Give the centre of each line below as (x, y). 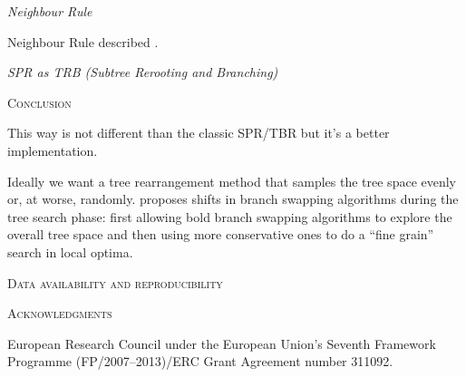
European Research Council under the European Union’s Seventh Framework (222, 343)
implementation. (53, 150)
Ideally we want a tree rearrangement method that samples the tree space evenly (232, 181)
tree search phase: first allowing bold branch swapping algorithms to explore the (230, 216)
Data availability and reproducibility (115, 282)
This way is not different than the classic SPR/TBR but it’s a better (199, 133)
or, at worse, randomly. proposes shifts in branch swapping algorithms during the (233, 199)
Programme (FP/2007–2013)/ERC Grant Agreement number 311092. (200, 361)
